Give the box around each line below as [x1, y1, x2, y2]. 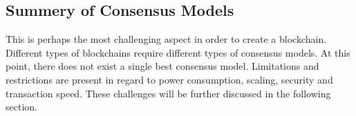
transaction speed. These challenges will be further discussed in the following [6, 86, 331, 100]
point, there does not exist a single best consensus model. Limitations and [6, 59, 319, 73]
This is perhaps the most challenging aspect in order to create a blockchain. [6, 32, 327, 46]
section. [6, 99, 37, 114]
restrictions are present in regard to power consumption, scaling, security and [6, 72, 333, 86]
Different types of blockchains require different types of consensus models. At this [6, 45, 350, 59]
